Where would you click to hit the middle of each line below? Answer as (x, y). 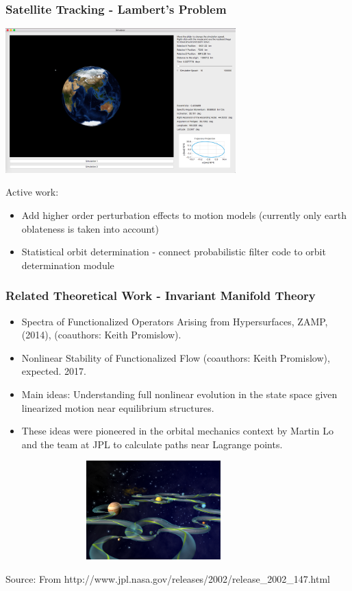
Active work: (32, 192)
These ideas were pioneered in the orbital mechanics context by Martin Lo (177, 431)
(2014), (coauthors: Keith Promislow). (101, 335)
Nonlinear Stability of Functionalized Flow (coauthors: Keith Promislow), (176, 357)
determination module (68, 265)
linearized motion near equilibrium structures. (118, 407)
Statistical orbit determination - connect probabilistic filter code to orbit (174, 252)
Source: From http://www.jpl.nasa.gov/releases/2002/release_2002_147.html (168, 579)
